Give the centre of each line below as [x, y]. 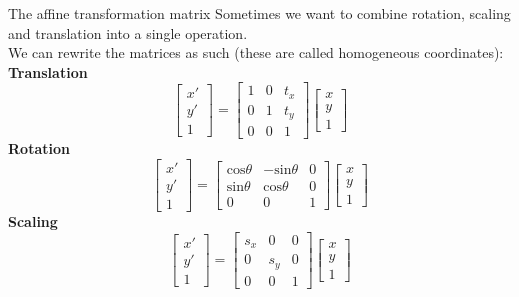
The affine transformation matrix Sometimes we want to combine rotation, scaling [259, 13]
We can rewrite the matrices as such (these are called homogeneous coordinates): [256, 52]
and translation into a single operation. [128, 32]
